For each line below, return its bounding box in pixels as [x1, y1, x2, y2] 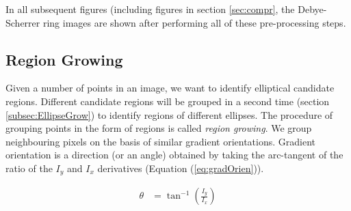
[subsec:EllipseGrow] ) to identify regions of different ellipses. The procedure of [5, 107, 333, 122]
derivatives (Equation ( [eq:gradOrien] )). [97, 160, 264, 175]
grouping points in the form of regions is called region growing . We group [5, 121, 312, 135]
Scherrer [5, 15, 40, 29]
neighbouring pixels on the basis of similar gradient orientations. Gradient [5, 134, 316, 148]
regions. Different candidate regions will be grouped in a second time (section [5, 94, 330, 108]
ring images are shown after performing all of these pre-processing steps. [42, 15, 346, 29]
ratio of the [5, 160, 53, 175]
